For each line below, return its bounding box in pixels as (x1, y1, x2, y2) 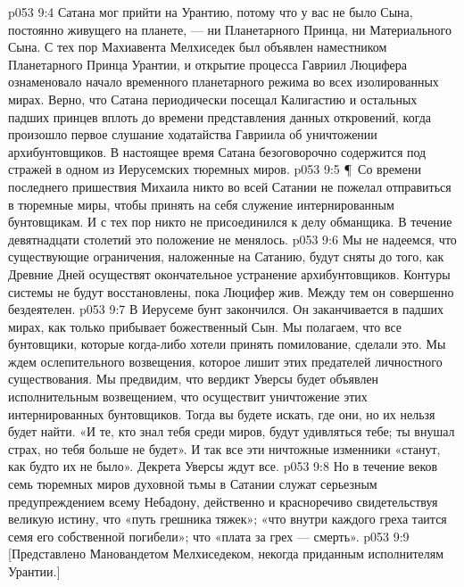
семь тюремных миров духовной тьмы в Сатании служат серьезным (8, 475, 377, 493)
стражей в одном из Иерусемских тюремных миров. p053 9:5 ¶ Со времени (8, 160, 421, 178)
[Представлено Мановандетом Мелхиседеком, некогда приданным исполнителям (8, 544, 444, 563)
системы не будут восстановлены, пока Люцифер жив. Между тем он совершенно (8, 282, 454, 301)
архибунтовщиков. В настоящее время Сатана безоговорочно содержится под (8, 142, 427, 161)
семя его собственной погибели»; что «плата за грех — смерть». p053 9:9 (8, 526, 410, 545)
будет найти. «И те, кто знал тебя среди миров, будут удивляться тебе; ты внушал (8, 422, 455, 441)
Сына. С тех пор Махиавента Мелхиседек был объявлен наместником (8, 37, 387, 56)
